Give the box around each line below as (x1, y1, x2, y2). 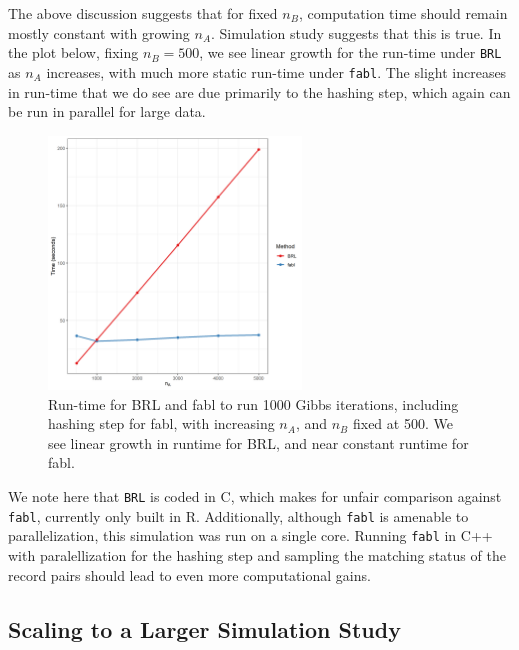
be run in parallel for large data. (8, 101, 206, 122)
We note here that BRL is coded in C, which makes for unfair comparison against (8, 486, 502, 507)
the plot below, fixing (8, 42, 139, 63)
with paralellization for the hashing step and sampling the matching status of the (8, 545, 506, 566)
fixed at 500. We (352, 413, 453, 434)
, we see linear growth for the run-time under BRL (199, 42, 502, 63)
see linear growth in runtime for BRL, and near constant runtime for (48, 432, 469, 453)
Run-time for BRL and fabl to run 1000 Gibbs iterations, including (48, 393, 459, 414)
